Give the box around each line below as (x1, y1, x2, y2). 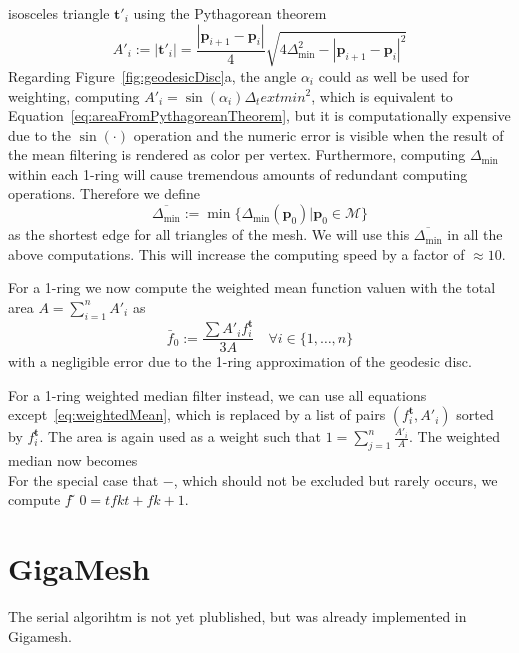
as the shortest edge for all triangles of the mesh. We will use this (8, 224, 410, 245)
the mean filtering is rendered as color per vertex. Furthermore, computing (8, 144, 466, 165)
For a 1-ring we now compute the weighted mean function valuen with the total (8, 277, 496, 298)
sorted (456, 404, 494, 425)
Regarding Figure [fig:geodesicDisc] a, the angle (8, 65, 297, 86)
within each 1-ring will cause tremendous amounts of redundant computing (8, 163, 468, 184)
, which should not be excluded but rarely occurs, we (173, 469, 498, 490)
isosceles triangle (8, 3, 110, 23)
